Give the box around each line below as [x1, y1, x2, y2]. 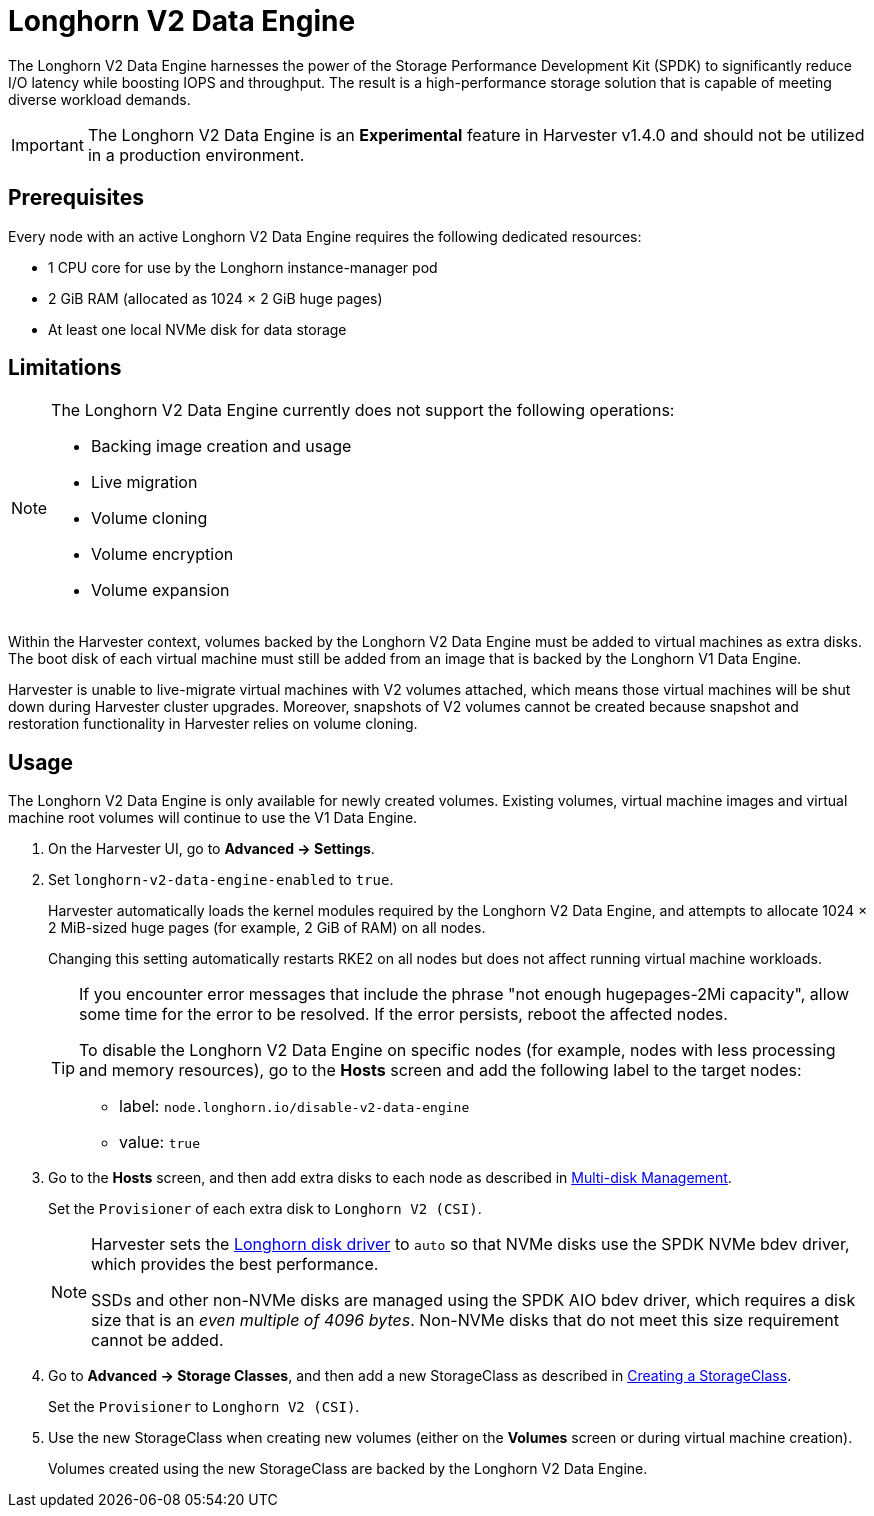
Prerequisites [8, 185, 144, 211]
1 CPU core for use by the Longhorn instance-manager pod [48, 258, 438, 276]
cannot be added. [91, 1330, 224, 1351]
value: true [119, 1132, 200, 1153]
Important [11, 134, 84, 155]
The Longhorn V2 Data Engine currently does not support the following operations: [51, 400, 675, 421]
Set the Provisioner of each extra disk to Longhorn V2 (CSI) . [48, 1200, 482, 1218]
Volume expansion [91, 580, 230, 601]
